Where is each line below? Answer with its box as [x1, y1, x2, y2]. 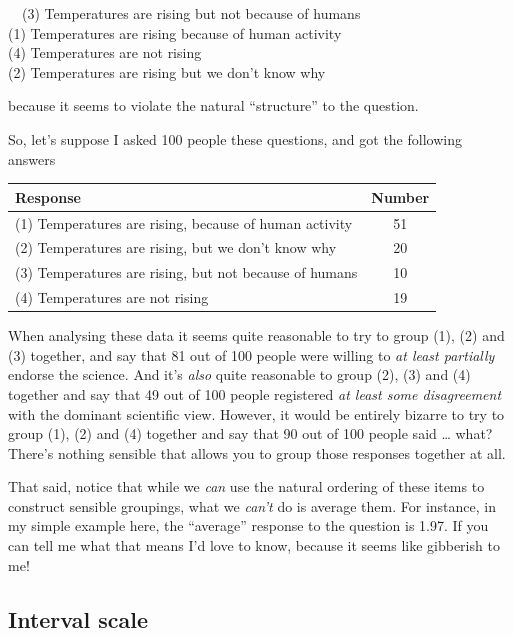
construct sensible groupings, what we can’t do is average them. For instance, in [8, 495, 496, 516]
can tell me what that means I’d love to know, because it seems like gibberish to [8, 535, 500, 556]
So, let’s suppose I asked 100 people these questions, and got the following [8, 128, 462, 149]
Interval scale [8, 603, 148, 634]
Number [371, 186, 430, 207]
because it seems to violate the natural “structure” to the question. [8, 95, 419, 116]
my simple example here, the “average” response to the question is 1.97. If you [8, 515, 489, 536]
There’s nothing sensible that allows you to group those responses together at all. [8, 442, 506, 463]
